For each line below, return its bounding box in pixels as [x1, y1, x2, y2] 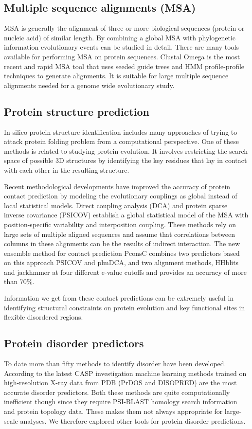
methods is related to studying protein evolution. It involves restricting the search [4, 145, 248, 156]
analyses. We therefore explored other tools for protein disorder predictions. [20, 415, 246, 426]
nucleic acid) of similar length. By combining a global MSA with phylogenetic [4, 32, 235, 42]
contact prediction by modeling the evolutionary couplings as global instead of [4, 191, 237, 201]
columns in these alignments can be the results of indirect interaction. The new [4, 238, 240, 249]
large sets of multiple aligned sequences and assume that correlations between [4, 229, 235, 239]
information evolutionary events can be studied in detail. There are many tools [4, 42, 239, 52]
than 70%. [4, 276, 35, 286]
